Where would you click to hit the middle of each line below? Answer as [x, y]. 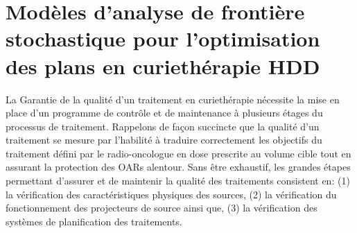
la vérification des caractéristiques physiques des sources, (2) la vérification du [171, 194]
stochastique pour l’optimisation [163, 38]
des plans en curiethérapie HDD [163, 66]
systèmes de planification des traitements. [94, 221]
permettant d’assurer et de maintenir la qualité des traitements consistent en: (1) [178, 181]
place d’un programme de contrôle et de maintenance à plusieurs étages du [164, 113]
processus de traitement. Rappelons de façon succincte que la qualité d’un [163, 126]
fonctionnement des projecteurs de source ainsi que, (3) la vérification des [162, 208]
